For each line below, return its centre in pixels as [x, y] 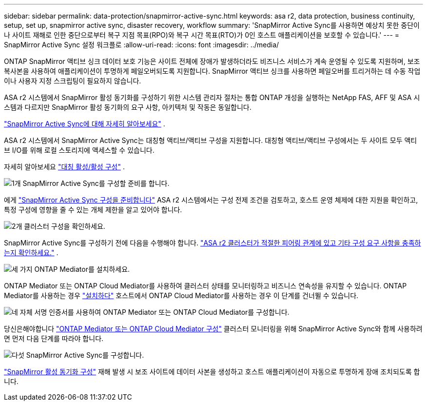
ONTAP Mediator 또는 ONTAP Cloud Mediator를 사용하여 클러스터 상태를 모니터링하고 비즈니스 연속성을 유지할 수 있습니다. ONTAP [205, 286]
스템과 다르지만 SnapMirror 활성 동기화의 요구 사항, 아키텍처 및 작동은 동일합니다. [128, 107]
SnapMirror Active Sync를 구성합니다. [85, 355]
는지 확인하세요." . [31, 253]
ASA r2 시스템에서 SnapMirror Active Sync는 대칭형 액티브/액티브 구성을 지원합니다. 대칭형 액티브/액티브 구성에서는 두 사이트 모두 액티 [211, 140]
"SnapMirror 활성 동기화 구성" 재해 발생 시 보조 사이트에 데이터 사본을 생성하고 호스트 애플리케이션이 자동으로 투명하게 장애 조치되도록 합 [212, 372]
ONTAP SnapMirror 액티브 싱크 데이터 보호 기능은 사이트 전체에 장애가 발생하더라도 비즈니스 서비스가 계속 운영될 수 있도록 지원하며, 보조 [212, 61]
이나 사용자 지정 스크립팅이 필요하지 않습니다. [73, 81]
